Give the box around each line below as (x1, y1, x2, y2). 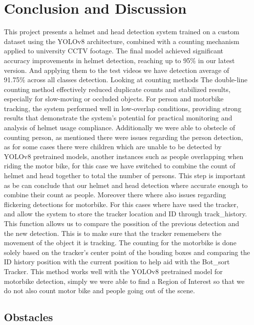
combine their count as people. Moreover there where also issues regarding (4, 189, 226, 200)
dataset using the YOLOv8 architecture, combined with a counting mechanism (4, 36, 239, 46)
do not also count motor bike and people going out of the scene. (4, 285, 195, 296)
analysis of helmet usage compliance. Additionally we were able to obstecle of (4, 122, 235, 133)
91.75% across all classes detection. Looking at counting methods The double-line (4, 74, 248, 85)
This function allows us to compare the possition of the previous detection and (4, 218, 239, 228)
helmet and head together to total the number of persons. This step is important (4, 170, 246, 181)
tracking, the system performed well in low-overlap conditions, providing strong (4, 103, 241, 113)
